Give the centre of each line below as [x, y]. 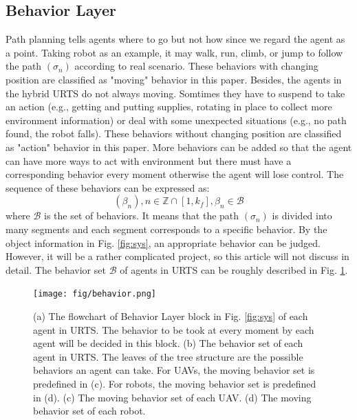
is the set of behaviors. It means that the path [142, 216]
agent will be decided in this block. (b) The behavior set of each [168, 343]
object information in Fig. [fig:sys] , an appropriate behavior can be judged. [163, 242]
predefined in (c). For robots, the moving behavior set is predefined [175, 383]
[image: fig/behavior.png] [95, 294]
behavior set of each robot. [89, 411]
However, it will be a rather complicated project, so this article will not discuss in [177, 256]
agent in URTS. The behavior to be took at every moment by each [174, 329]
